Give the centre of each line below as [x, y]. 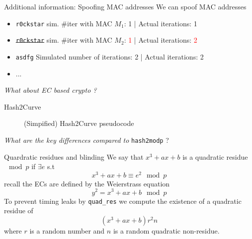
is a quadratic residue [215, 156]
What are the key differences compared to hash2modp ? [86, 140]
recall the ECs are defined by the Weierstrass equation [87, 183]
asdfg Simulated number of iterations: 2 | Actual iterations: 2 [110, 56]
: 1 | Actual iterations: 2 [161, 40]
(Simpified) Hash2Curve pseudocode [79, 123]
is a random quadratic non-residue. [166, 230]
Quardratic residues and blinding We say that [74, 156]
